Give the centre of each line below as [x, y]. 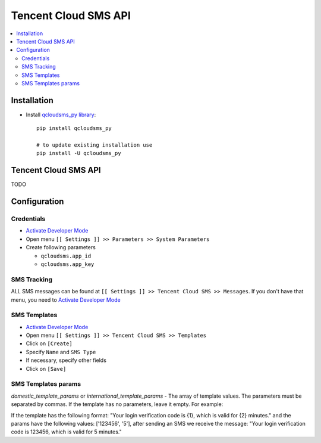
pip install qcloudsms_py [74, 128]
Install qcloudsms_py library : [61, 114]
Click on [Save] [46, 368]
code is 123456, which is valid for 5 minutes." [66, 432]
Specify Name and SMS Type [61, 352]
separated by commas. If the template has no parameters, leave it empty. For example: [117, 404]
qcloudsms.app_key [67, 264]
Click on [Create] [49, 343]
